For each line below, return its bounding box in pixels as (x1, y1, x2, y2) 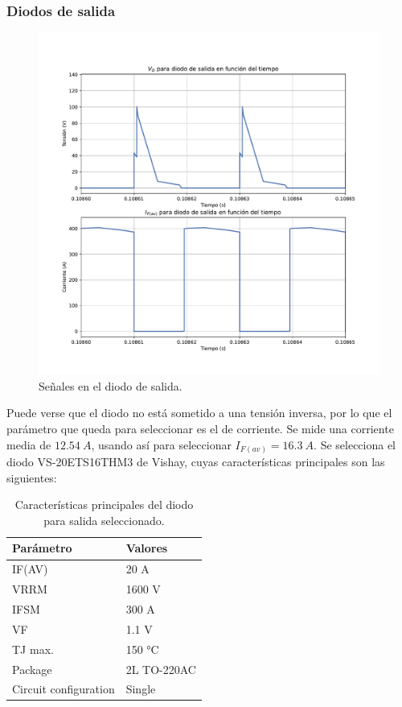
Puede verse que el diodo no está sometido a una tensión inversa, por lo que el (6, 404, 392, 421)
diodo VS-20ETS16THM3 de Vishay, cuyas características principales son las (6, 453, 385, 470)
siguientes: (6, 469, 57, 486)
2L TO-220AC (125, 660, 196, 677)
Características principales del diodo (14, 496, 194, 513)
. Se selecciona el (314, 436, 396, 453)
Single (125, 680, 156, 697)
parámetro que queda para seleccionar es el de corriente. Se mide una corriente (6, 420, 394, 436)
